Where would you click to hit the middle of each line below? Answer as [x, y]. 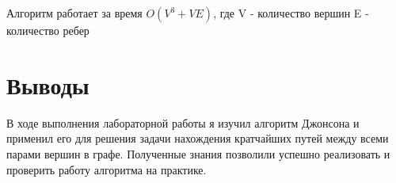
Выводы [48, 84]
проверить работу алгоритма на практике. [107, 169]
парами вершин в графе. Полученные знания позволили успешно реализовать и [198, 153]
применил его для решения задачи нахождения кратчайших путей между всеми [198, 138]
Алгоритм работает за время [74, 13]
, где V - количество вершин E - [291, 13]
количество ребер [48, 30]
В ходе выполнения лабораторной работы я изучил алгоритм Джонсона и [183, 122]
